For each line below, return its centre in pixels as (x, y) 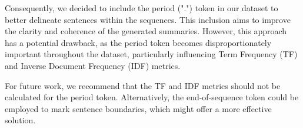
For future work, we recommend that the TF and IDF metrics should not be (143, 85)
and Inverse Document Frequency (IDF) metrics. (93, 65)
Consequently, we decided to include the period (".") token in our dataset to (141, 8)
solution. (20, 120)
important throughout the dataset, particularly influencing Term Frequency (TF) (151, 54)
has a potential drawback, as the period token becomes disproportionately (138, 42)
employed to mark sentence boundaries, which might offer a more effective (138, 108)
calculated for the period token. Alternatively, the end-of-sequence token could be (152, 97)
